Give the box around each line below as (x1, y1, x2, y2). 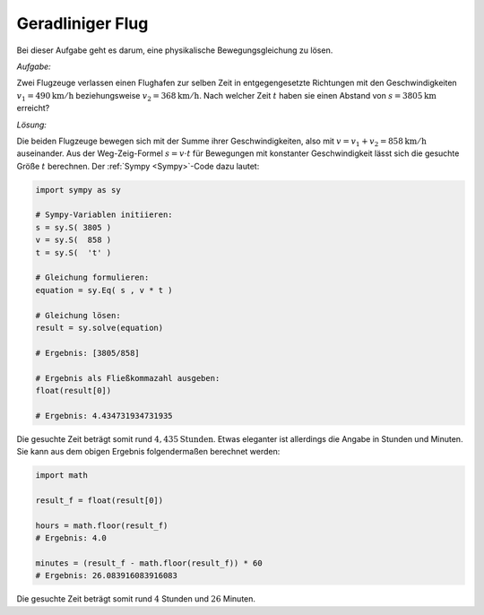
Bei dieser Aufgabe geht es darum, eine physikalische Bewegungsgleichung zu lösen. (16, 45, 333, 56)
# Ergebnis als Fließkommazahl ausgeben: (35, 373, 220, 383)
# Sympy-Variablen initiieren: (35, 210, 174, 220)
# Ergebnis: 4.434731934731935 (35, 411, 174, 420)
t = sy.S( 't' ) (35, 247, 112, 257)
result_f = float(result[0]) (35, 495, 164, 506)
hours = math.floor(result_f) (35, 520, 169, 531)
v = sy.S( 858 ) (35, 235, 112, 246)
